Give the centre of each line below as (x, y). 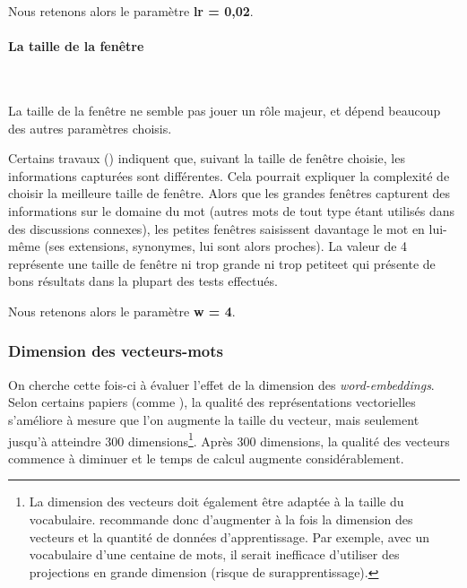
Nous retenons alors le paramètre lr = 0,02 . (131, 11)
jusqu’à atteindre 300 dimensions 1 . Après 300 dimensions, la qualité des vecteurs (229, 439)
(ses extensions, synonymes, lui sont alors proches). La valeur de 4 (226, 246)
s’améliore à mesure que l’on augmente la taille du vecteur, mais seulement (214, 419)
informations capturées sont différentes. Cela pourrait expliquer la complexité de (229, 175)
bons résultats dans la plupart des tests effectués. (143, 281)
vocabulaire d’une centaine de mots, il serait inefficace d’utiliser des (214, 554)
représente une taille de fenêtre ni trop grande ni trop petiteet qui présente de (222, 263)
